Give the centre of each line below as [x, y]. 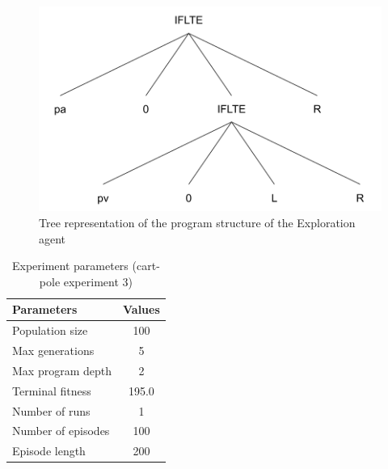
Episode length [49, 451]
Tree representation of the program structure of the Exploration [197, 223]
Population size [50, 330]
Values [141, 309]
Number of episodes [61, 431]
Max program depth [62, 370]
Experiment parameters [70, 266]
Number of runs [51, 410]
